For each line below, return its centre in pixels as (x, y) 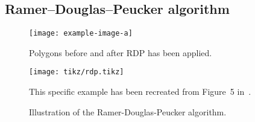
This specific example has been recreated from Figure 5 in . (140, 91)
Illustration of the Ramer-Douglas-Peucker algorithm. (128, 111)
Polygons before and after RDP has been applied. (121, 52)
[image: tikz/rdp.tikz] (77, 72)
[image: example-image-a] (81, 34)
